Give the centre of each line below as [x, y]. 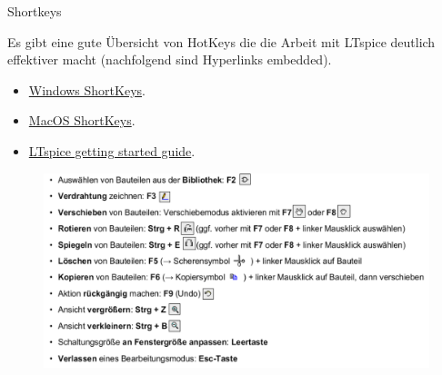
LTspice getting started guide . [112, 150]
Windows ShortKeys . [87, 89]
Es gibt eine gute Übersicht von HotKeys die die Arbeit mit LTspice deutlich [221, 41]
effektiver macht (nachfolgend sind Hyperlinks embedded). [170, 59]
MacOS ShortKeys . [82, 120]
